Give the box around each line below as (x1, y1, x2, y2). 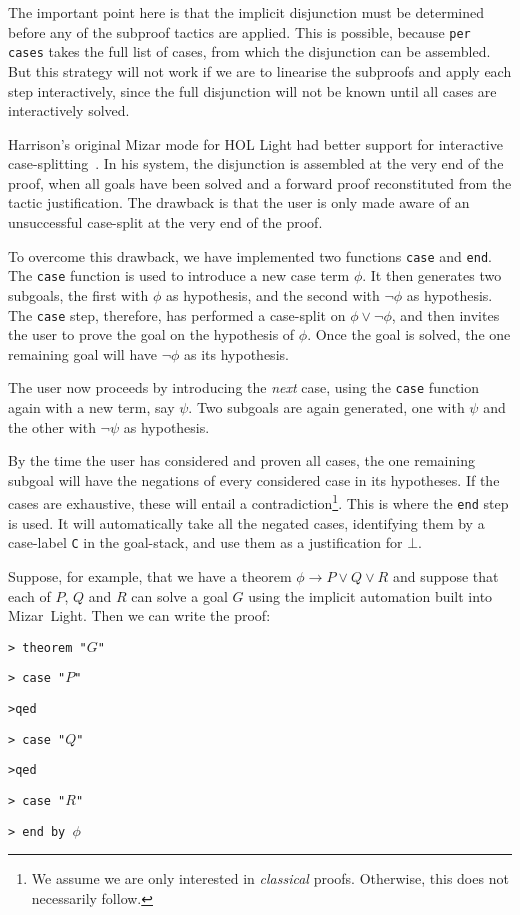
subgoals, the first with (8, 284, 149, 305)
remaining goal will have (8, 343, 157, 364)
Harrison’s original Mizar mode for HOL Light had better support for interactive (8, 133, 503, 154)
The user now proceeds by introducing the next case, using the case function (8, 377, 480, 398)
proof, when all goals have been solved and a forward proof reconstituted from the (8, 172, 512, 193)
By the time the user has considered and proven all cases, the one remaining (8, 450, 475, 471)
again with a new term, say (8, 397, 175, 418)
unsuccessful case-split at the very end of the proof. (8, 212, 323, 233)
